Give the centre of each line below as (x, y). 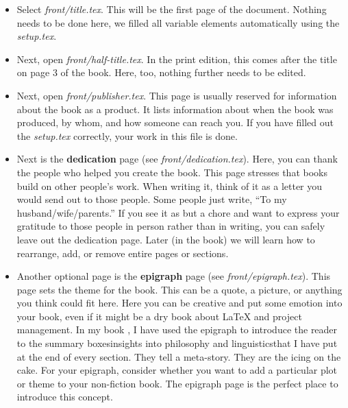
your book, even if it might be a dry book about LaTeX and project (159, 316)
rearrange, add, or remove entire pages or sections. (123, 253)
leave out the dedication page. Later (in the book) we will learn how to (166, 239)
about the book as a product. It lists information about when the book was (175, 109)
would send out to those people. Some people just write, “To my (152, 199)
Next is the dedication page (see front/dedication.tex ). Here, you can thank (177, 159)
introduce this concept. (65, 397)
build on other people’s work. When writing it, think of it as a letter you (170, 185)
